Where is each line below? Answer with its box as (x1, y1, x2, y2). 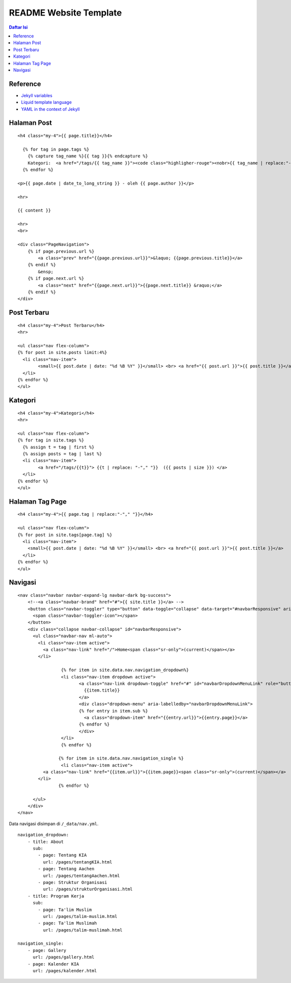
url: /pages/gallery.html (32, 954, 95, 960)
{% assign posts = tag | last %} (22, 451, 102, 457)
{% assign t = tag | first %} (22, 444, 95, 450)
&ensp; (38, 269, 54, 274)
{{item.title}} (84, 688, 120, 693)
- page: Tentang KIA (38, 852, 87, 858)
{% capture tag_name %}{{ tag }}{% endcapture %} (27, 153, 148, 159)
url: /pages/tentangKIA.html (43, 859, 113, 864)
